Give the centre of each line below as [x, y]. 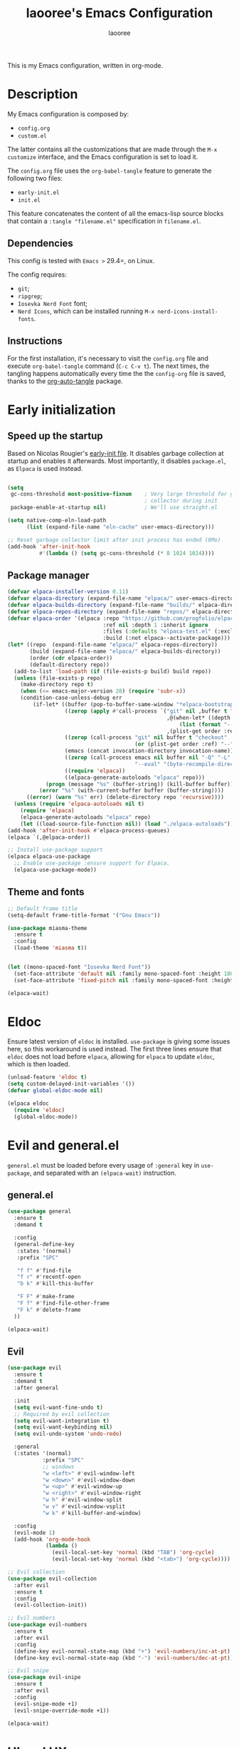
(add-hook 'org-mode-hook [52, 1539]
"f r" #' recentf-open [49, 1277]
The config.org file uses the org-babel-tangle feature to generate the [110, 170]
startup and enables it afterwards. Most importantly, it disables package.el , [117, 461]
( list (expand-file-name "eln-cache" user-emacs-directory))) [120, 527]
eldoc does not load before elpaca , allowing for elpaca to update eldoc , [111, 1056]
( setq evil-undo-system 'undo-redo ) [68, 1434]
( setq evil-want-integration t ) [62, 1421]
